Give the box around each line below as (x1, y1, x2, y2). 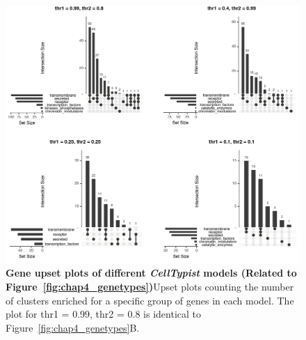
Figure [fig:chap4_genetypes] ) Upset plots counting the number (6, 279, 294, 293)
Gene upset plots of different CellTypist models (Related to (6, 265, 297, 280)
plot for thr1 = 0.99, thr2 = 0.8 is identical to (6, 307, 201, 321)
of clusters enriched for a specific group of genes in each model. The (6, 293, 294, 307)
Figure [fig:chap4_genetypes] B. (6, 320, 140, 334)
